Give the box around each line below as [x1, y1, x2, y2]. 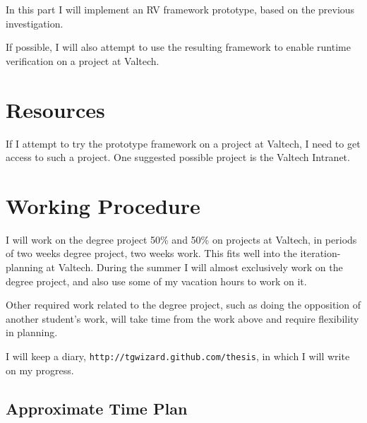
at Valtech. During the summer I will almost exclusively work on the [46, 260, 343, 274]
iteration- [300, 246, 341, 261]
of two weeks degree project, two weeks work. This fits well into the [6, 246, 297, 261]
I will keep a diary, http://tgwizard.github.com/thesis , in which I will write [6, 348, 350, 363]
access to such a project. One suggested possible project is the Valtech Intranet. [6, 150, 350, 165]
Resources [6, 95, 105, 124]
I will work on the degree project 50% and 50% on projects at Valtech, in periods [6, 232, 357, 246]
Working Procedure [6, 191, 200, 220]
